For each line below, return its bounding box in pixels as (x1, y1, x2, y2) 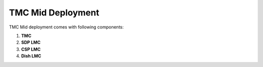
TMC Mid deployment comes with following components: (9, 24, 124, 30)
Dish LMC (21, 53, 41, 59)
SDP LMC (21, 40, 41, 45)
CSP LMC (21, 46, 41, 52)
